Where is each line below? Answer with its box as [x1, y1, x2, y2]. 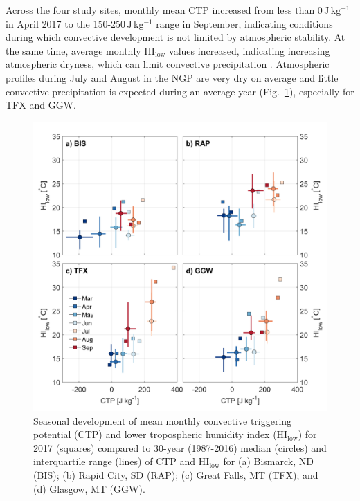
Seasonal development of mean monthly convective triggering [33, 413, 292, 428]
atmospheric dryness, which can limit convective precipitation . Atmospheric [6, 57, 330, 71]
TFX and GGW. [6, 98, 76, 112]
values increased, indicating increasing [169, 43, 330, 57]
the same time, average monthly [6, 43, 141, 57]
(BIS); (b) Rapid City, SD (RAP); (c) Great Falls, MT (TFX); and [33, 467, 318, 482]
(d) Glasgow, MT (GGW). [33, 481, 145, 495]
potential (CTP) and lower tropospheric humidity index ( [33, 427, 277, 441]
